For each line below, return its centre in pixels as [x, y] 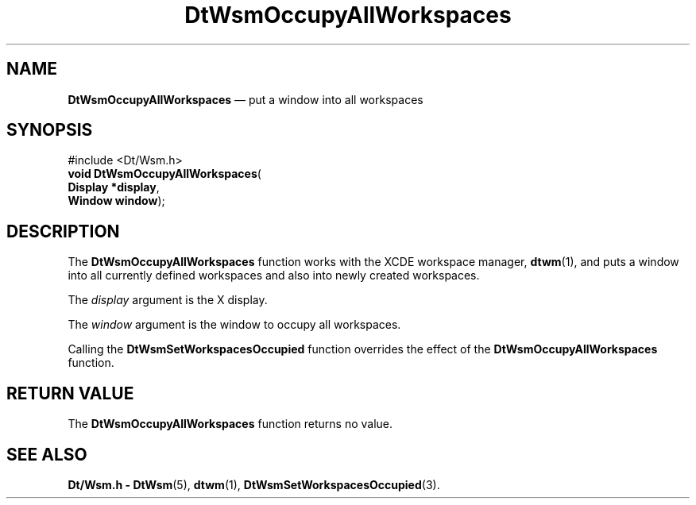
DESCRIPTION [63, 231]
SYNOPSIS [50, 130]
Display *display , [114, 187]
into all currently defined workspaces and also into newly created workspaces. [274, 276]
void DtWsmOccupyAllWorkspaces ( [164, 174]
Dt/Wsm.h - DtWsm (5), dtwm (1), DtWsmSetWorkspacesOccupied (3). [254, 484]
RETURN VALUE [70, 393]
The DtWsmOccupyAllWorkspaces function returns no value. [230, 424]
